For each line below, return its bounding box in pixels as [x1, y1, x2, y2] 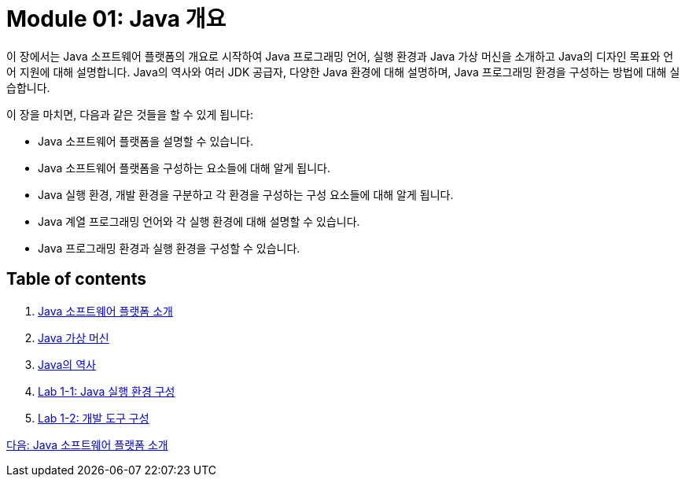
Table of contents [6, 269, 146, 289]
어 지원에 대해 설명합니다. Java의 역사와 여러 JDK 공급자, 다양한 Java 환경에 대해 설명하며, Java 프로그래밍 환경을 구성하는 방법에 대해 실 [6, 65, 680, 79]
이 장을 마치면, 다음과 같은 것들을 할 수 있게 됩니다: [6, 107, 253, 121]
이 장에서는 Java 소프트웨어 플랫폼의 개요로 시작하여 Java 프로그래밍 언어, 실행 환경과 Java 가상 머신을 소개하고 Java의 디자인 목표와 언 [6, 49, 674, 63]
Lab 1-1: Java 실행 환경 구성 [38, 384, 175, 398]
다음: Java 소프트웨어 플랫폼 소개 [6, 437, 168, 452]
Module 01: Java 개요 [6, 6, 226, 32]
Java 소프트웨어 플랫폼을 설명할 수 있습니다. [38, 134, 253, 148]
